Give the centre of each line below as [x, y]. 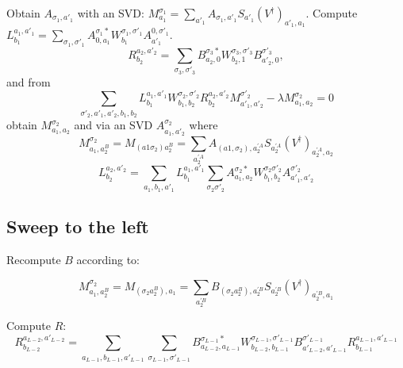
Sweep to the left [78, 226]
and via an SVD [113, 125]
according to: [108, 259]
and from [29, 81]
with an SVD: [111, 13]
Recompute [34, 259]
